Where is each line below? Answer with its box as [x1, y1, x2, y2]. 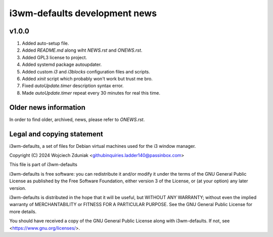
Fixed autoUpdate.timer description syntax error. [22, 83, 124, 89]
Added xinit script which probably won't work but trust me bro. [22, 76, 153, 82]
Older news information [9, 103, 85, 111]
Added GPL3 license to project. [22, 54, 87, 60]
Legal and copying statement [9, 130, 103, 138]
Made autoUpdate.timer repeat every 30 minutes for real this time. [22, 90, 161, 96]
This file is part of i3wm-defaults [9, 162, 78, 168]
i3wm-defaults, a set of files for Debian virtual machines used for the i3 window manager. [9, 143, 196, 149]
